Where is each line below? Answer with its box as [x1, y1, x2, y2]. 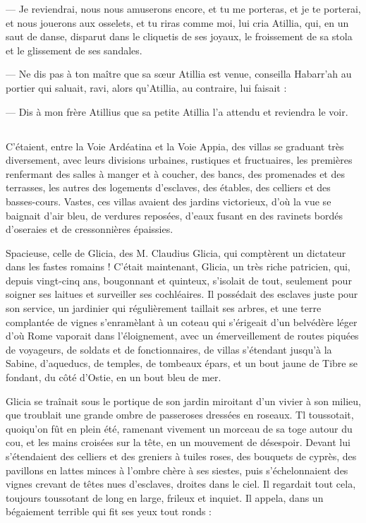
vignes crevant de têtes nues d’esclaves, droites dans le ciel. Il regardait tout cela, [6, 476, 356, 491]
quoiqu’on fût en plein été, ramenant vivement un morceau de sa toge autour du [6, 421, 353, 435]
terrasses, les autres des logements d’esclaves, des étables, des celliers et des [6, 180, 331, 195]
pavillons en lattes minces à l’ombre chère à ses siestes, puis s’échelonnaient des [6, 462, 348, 477]
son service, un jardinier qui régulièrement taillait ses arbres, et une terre [6, 301, 322, 315]
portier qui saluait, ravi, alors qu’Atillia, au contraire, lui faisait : [6, 80, 287, 95]
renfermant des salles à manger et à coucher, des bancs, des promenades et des [6, 166, 345, 181]
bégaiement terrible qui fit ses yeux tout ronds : [6, 504, 212, 519]
